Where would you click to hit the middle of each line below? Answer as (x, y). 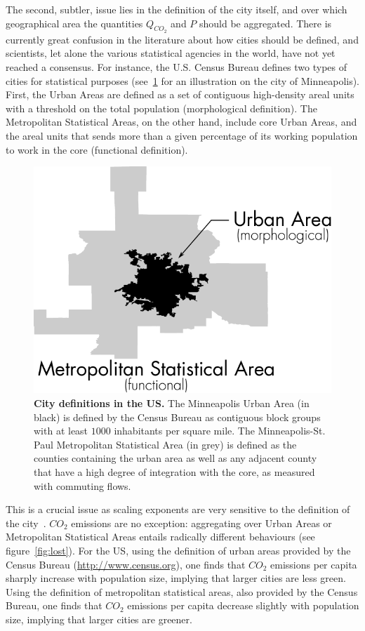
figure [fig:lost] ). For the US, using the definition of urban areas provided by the (178, 550)
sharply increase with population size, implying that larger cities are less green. (176, 578)
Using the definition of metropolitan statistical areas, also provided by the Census (182, 591)
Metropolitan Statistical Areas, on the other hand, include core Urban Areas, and (181, 122)
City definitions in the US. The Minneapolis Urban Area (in (172, 403)
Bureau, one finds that (54, 605)
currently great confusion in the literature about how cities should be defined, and (182, 39)
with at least (61, 431)
